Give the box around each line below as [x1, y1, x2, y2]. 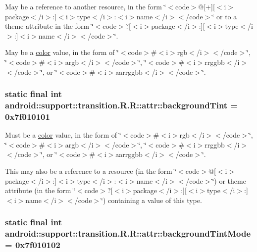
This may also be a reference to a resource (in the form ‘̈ [5, 166, 177, 176]
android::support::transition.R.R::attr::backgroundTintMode [5, 227, 251, 240]
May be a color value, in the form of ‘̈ [5, 47, 119, 57]
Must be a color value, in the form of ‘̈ [5, 130, 121, 140]
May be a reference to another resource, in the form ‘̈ [5, 1, 166, 11]
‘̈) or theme [212, 175, 246, 186]
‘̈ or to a [212, 11, 237, 21]
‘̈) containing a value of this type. [101, 195, 202, 205]
